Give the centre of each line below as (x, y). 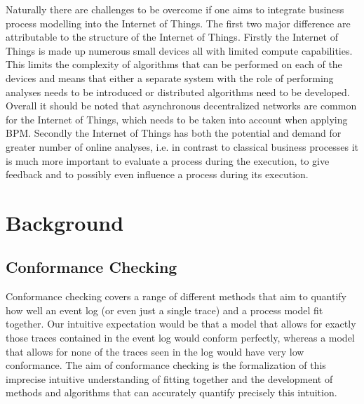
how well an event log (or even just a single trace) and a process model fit (164, 310)
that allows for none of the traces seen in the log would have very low (155, 351)
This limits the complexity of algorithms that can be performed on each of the (174, 64)
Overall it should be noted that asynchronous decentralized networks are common (181, 106)
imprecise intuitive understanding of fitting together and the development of (169, 378)
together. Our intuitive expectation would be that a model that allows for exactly (181, 324)
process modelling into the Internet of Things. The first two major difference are (178, 23)
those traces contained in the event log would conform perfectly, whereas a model (180, 338)
